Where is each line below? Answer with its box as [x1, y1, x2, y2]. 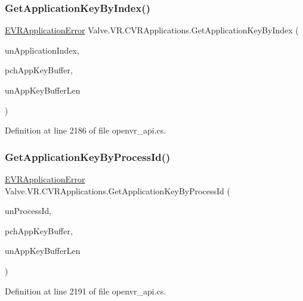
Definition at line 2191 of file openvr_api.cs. [5, 284, 166, 297]
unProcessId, [5, 204, 52, 217]
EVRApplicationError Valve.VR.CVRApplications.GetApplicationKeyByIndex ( [5, 24, 299, 36]
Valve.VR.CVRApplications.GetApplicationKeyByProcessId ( [5, 184, 231, 197]
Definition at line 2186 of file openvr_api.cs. [5, 124, 166, 136]
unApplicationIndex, [5, 44, 79, 56]
